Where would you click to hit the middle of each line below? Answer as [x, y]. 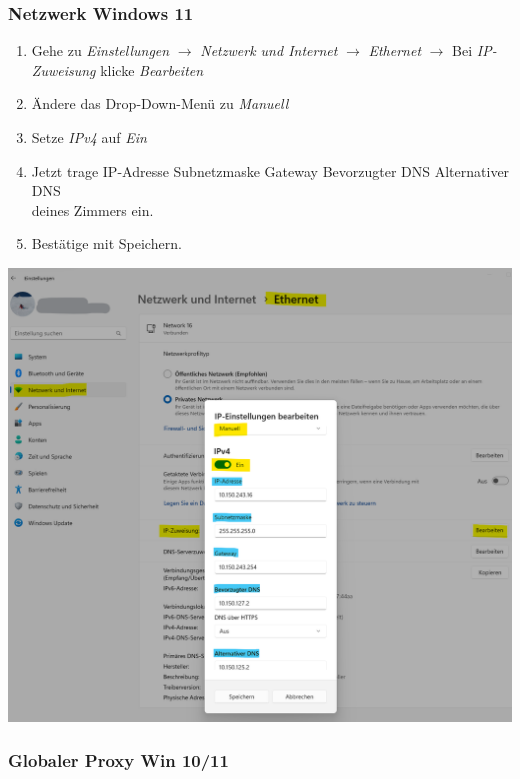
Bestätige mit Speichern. [106, 243]
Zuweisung [63, 69]
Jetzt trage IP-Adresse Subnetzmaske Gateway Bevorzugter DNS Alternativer [270, 170]
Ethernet [395, 50]
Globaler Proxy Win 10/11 [118, 760]
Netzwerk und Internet [269, 50]
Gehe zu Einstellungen [100, 50]
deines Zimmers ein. [92, 209]
